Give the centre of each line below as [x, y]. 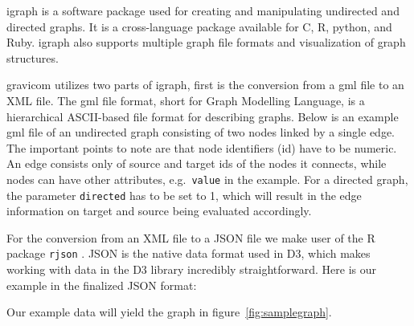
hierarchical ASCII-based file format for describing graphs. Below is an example [203, 116]
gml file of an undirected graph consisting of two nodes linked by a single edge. [201, 132]
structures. [33, 57]
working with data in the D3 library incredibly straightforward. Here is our [192, 269]
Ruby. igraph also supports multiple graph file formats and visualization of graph [206, 42]
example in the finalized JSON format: [102, 285]
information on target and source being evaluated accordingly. [159, 211]
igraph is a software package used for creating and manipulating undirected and [203, 10]
